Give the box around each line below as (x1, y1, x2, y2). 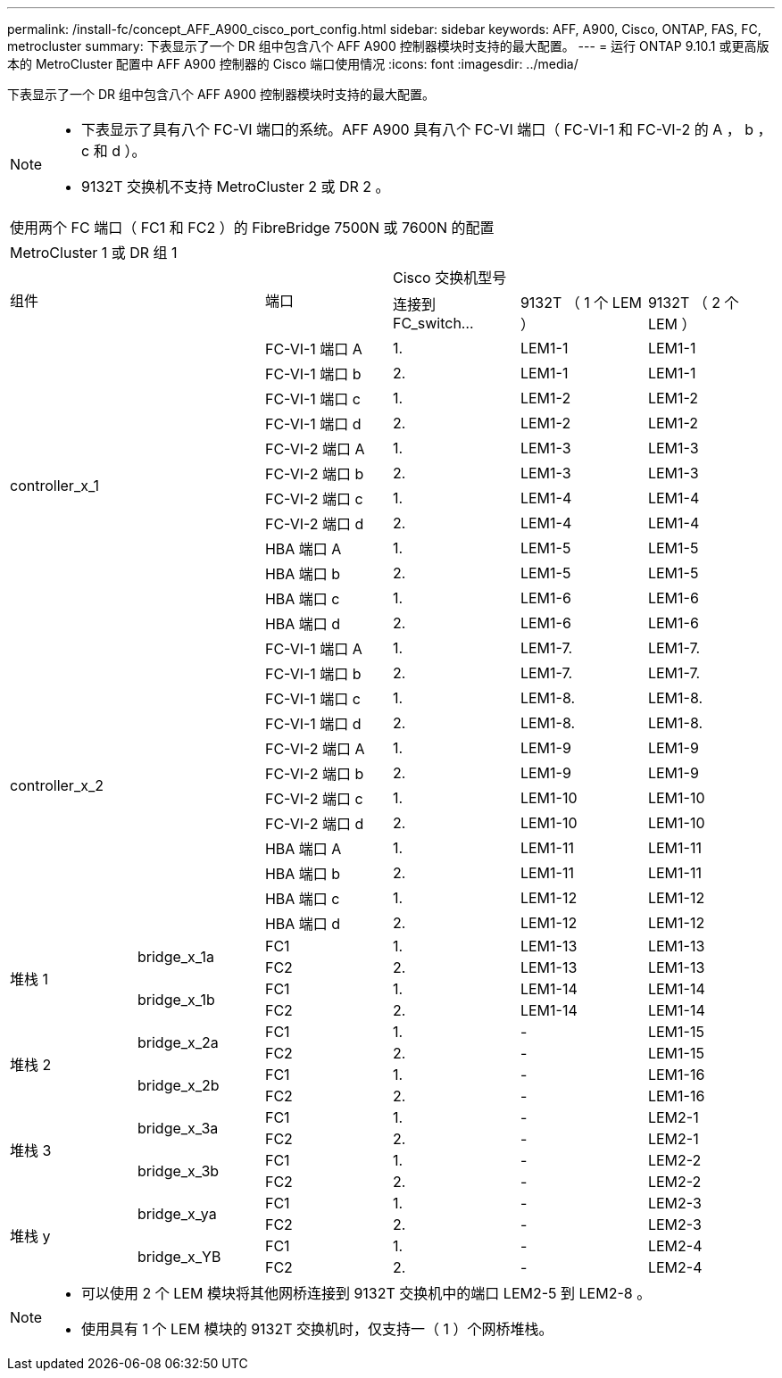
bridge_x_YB (137, 1248, 221, 1266)
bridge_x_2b (137, 1076, 220, 1094)
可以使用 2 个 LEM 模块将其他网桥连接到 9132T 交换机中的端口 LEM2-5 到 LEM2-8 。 (81, 1284, 652, 1302)
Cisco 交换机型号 (392, 269, 507, 286)
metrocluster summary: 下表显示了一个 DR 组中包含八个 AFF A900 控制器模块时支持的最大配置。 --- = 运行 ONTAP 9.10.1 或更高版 (7, 38, 770, 54)
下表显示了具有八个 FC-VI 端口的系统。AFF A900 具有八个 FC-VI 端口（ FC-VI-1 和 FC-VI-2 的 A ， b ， (81, 120, 772, 138)
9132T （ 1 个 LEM (520, 294, 642, 311)
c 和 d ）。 (81, 142, 146, 160)
